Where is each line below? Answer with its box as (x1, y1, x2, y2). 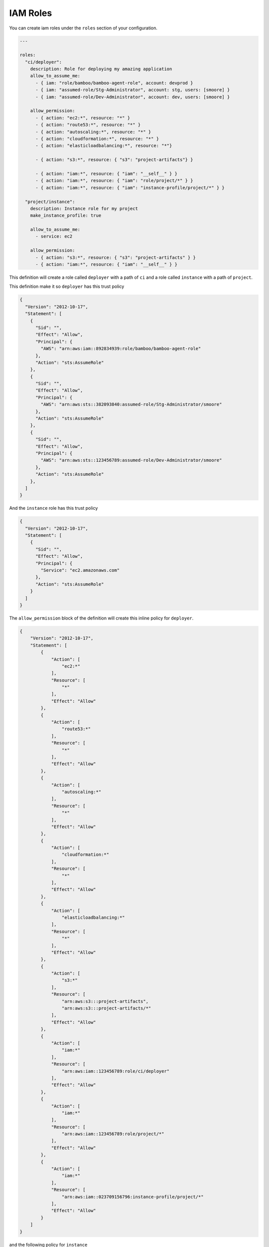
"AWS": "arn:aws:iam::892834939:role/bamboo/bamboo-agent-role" (40, 346, 201, 352)
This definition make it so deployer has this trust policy (9, 283, 125, 289)
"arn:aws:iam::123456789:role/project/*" (61, 1131, 164, 1137)
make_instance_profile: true (30, 212, 102, 218)
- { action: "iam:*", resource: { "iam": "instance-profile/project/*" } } (35, 185, 225, 191)
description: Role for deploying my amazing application (30, 66, 172, 72)
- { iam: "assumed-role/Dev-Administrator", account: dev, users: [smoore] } (35, 94, 230, 100)
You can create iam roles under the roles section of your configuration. (9, 25, 158, 31)
